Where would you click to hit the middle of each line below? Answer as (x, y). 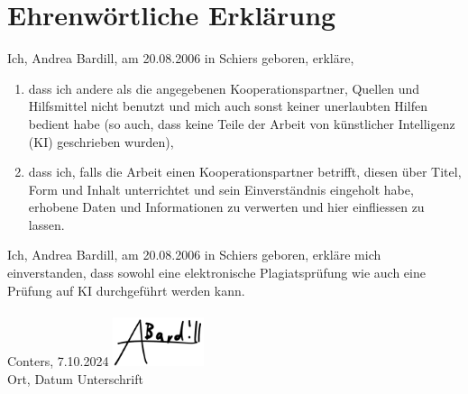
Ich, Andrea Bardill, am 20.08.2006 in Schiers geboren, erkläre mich (194, 255)
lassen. (46, 224)
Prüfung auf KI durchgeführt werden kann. (126, 290)
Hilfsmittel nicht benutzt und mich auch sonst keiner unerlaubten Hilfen (228, 106)
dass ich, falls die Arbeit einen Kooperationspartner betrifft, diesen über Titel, (245, 172)
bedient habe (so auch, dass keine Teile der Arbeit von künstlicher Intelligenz (242, 123)
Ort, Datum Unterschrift (75, 378)
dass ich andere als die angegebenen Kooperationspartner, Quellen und (224, 88)
